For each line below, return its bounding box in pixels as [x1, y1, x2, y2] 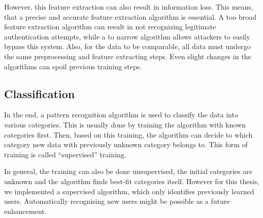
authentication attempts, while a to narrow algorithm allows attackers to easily [4, 31, 250, 41]
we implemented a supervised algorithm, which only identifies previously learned [4, 186, 254, 196]
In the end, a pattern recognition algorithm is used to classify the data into [4, 109, 238, 120]
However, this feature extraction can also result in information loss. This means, [4, 2, 253, 12]
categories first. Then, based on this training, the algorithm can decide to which [4, 129, 253, 140]
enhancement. [4, 205, 47, 216]
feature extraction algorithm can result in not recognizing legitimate [4, 21, 216, 32]
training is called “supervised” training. [4, 149, 126, 159]
